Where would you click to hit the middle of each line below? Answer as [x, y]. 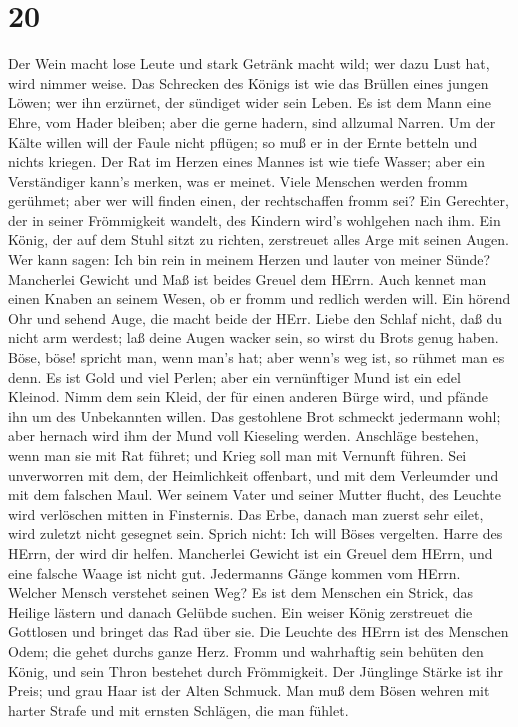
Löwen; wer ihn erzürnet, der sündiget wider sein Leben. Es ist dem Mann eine [249, 102]
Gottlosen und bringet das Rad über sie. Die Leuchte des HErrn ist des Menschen [258, 631]
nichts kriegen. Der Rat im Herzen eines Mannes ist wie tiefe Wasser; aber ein [246, 161]
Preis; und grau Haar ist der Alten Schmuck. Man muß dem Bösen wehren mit [249, 690]
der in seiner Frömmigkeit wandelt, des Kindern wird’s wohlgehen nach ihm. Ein [254, 219]
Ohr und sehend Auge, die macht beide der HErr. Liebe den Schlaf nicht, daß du [255, 317]
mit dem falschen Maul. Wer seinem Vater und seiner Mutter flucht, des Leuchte [254, 494]
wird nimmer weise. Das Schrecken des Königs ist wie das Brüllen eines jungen [248, 82]
